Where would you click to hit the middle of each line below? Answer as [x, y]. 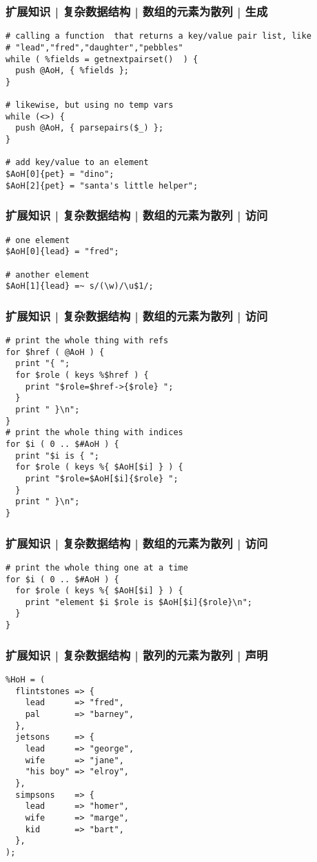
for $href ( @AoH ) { [55, 352]
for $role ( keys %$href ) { [82, 375]
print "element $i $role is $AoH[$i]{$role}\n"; [139, 602]
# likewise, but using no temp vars [90, 105]
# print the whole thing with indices [94, 433]
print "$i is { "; [58, 456]
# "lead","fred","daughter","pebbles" [94, 47]
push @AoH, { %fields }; [72, 71]
